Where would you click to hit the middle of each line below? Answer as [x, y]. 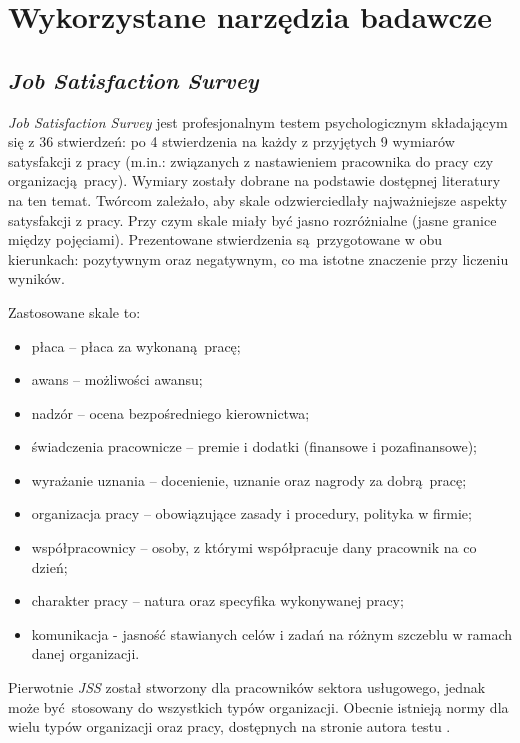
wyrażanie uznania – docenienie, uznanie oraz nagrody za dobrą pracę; [249, 479]
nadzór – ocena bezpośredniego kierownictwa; [170, 412]
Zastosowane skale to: [74, 311]
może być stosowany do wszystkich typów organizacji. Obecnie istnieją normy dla [258, 706]
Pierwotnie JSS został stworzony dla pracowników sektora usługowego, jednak [247, 687]
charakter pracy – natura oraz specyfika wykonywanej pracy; [217, 600]
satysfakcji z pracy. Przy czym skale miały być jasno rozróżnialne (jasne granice [252, 219]
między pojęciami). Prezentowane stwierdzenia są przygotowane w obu [225, 239]
